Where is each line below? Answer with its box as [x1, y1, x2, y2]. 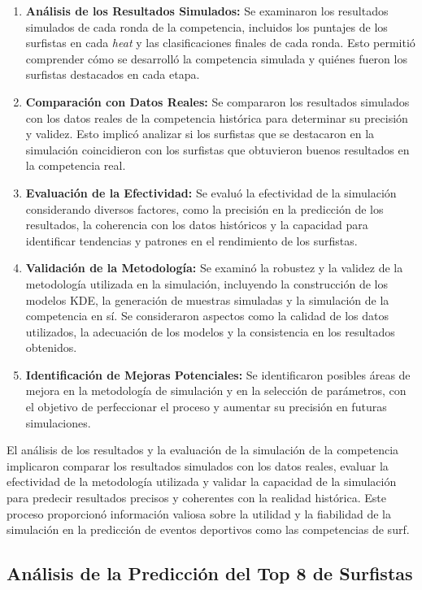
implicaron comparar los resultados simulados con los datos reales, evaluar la [7, 457, 389, 474]
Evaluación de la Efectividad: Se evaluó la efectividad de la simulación [25, 184, 397, 201]
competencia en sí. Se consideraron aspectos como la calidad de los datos [25, 307, 389, 324]
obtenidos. [25, 339, 77, 356]
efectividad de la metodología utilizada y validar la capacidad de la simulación [7, 473, 397, 490]
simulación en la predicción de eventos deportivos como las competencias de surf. [7, 521, 410, 538]
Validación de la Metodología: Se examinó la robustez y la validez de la [25, 259, 403, 276]
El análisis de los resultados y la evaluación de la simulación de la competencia [7, 441, 399, 458]
